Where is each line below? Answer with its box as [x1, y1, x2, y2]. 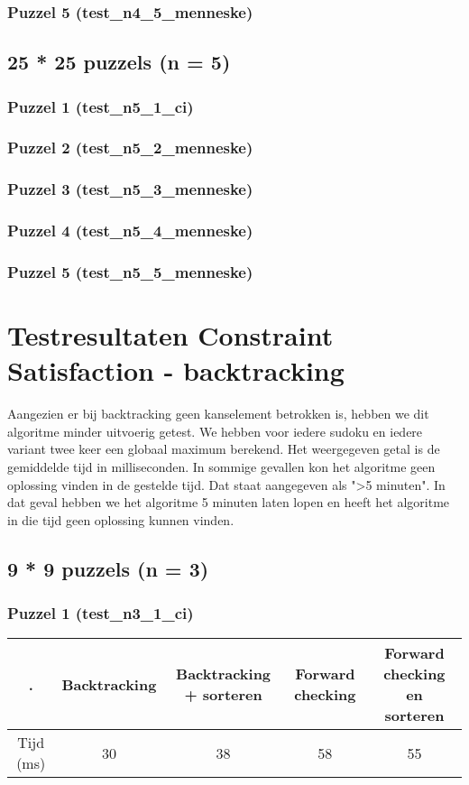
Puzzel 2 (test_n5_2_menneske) [7, 136, 253, 159]
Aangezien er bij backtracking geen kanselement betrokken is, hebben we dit [7, 404, 429, 423]
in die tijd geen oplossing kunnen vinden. [7, 510, 234, 529]
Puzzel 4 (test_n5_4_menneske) [7, 219, 253, 242]
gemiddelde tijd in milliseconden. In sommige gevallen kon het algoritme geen [7, 457, 436, 476]
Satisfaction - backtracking [7, 352, 345, 389]
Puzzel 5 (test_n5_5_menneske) [7, 260, 253, 282]
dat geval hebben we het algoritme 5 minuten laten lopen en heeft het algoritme [7, 493, 450, 512]
